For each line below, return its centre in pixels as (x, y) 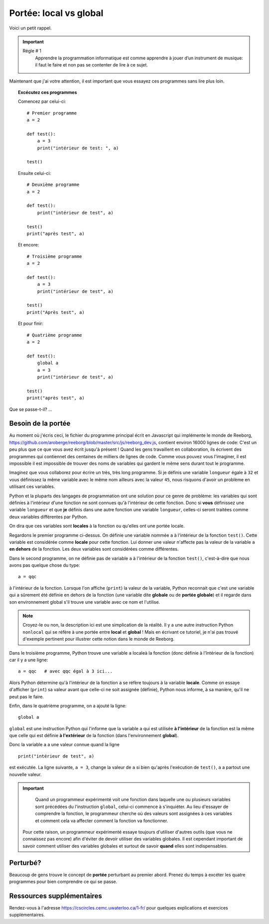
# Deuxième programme (53, 185)
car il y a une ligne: (29, 660)
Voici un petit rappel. (30, 28)
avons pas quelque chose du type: (45, 565)
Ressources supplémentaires (56, 896)
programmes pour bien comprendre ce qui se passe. (63, 882)
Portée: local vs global (56, 13)
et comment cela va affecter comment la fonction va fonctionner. (102, 821)
